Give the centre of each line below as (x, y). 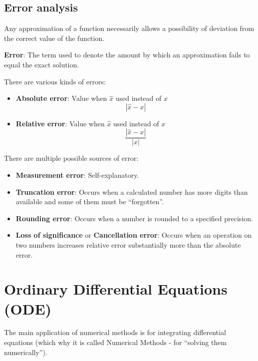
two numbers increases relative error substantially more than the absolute (128, 244)
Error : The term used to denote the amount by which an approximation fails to (127, 55)
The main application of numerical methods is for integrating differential (115, 332)
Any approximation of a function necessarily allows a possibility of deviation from (129, 28)
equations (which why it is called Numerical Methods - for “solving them (116, 342)
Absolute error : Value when (61, 98)
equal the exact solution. (42, 64)
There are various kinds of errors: (55, 81)
